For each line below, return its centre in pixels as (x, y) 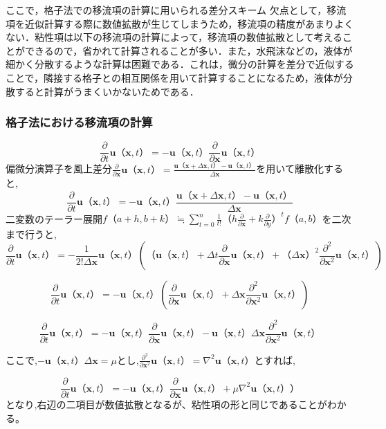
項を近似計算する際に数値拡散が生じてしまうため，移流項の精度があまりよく (180, 23)
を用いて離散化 (290, 168)
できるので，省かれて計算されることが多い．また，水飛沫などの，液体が (189, 50)
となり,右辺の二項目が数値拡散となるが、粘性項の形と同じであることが (166, 404)
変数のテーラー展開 (58, 218)
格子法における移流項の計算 (79, 122)
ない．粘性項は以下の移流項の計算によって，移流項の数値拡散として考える (174, 37)
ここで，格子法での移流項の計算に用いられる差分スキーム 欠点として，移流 (176, 10)
